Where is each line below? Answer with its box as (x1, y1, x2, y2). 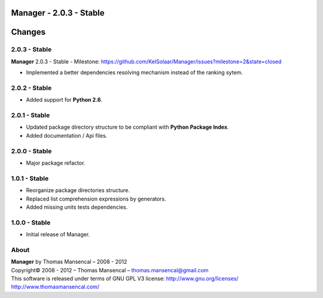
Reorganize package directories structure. (26, 187, 130, 194)
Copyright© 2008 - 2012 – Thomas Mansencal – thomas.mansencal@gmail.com (11, 266, 209, 273)
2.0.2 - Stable (11, 84, 52, 92)
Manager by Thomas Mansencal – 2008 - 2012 (11, 258, 127, 266)
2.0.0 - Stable (11, 147, 52, 155)
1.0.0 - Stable (11, 218, 51, 227)
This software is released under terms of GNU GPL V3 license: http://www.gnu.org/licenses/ (11, 275, 239, 282)
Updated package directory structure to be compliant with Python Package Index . (26, 123, 229, 131)
